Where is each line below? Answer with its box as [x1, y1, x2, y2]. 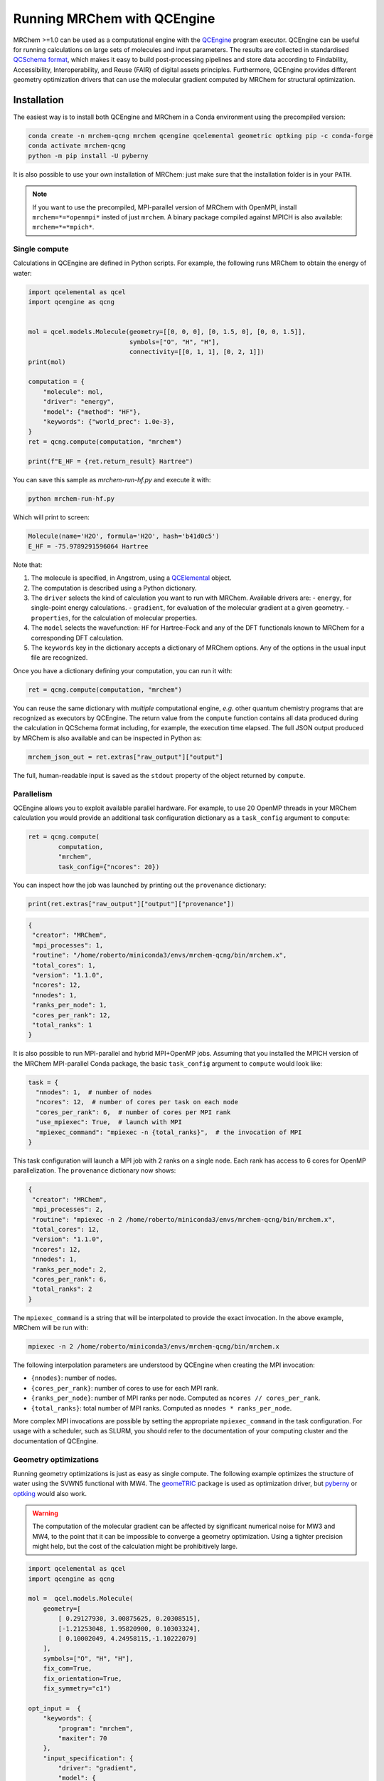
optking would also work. [13, 1489, 87, 1497]
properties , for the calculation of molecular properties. [31, 613, 198, 622]
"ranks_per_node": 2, [32, 1265, 107, 1273]
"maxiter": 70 [58, 1734, 107, 1742]
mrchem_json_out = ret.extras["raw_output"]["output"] [28, 752, 223, 761]
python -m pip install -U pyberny [28, 152, 149, 160]
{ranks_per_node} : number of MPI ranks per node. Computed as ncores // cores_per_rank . [31, 1393, 321, 1403]
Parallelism [13, 789, 53, 799]
